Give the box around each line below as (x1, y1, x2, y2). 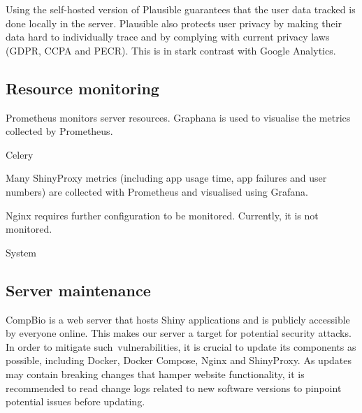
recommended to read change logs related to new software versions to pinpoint (6, 380, 342, 395)
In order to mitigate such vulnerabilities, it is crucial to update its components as (6, 339, 356, 354)
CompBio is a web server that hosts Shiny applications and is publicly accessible (6, 312, 350, 326)
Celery (6, 147, 34, 161)
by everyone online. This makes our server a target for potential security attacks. (6, 326, 352, 340)
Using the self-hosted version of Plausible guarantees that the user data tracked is (6, 2, 356, 16)
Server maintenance (6, 279, 151, 300)
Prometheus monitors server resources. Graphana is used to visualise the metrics (6, 110, 351, 124)
